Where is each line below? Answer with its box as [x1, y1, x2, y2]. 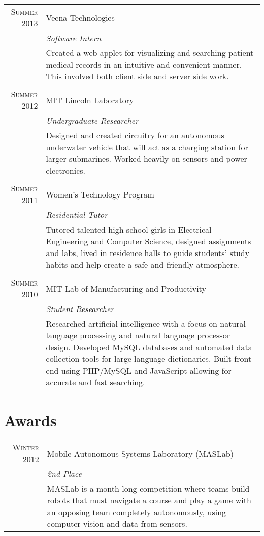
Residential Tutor [46, 209, 108, 220]
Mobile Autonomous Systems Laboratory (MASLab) [47, 447, 234, 459]
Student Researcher [46, 303, 114, 315]
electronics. [46, 164, 86, 176]
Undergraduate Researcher [46, 115, 139, 126]
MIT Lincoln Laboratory [46, 94, 134, 106]
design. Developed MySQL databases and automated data [46, 341, 252, 353]
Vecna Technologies [46, 11, 115, 23]
